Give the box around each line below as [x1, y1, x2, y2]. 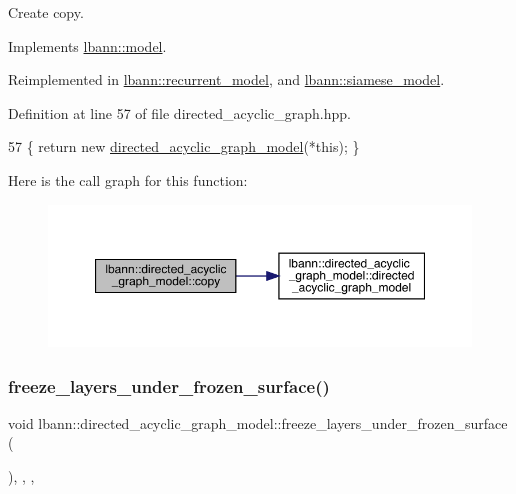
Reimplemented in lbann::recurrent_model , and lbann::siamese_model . [8, 69, 445, 90]
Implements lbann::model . [8, 35, 167, 56]
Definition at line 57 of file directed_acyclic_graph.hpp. [8, 102, 351, 123]
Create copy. [8, 2, 84, 22]
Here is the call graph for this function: [8, 169, 248, 190]
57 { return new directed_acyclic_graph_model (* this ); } [8, 136, 360, 157]
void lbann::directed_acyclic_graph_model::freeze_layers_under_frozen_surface [8, 412, 508, 433]
